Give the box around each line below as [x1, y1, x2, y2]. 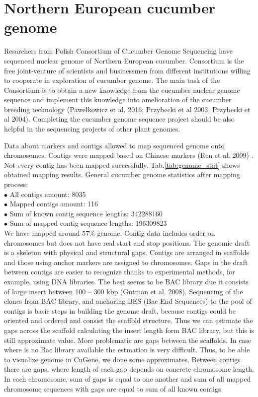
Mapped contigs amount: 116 [9, 198, 98, 209]
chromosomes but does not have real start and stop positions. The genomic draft [4, 237, 250, 248]
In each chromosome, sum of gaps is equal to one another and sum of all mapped [4, 373, 251, 384]
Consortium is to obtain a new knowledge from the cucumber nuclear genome [4, 84, 240, 95]
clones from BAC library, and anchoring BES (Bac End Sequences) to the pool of [4, 296, 252, 306]
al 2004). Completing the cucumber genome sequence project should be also [4, 114, 235, 124]
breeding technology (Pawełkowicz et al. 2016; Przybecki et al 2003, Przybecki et [4, 104, 251, 114]
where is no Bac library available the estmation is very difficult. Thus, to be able [4, 344, 250, 355]
